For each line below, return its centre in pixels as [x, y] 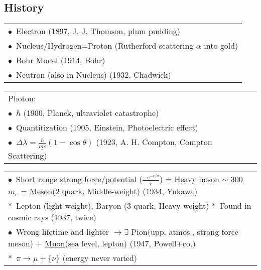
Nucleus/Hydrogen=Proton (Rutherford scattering [105, 46]
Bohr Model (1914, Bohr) [61, 60]
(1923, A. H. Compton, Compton [154, 142]
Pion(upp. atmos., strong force [185, 231]
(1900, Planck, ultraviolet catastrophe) [91, 113]
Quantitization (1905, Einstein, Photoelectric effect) [107, 127]
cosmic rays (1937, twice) [52, 217]
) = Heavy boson [189, 179]
